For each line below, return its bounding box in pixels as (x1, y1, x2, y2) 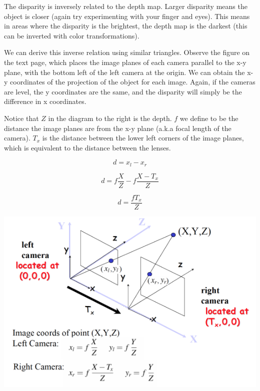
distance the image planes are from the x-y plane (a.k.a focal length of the (4, 122, 231, 133)
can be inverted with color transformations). (4, 30, 139, 40)
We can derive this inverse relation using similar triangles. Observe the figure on (4, 47, 250, 57)
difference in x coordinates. (4, 96, 86, 106)
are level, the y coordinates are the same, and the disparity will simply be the (4, 86, 242, 96)
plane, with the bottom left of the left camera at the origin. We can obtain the (4, 66, 245, 77)
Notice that (4, 112, 39, 123)
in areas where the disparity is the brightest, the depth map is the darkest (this (4, 20, 247, 31)
